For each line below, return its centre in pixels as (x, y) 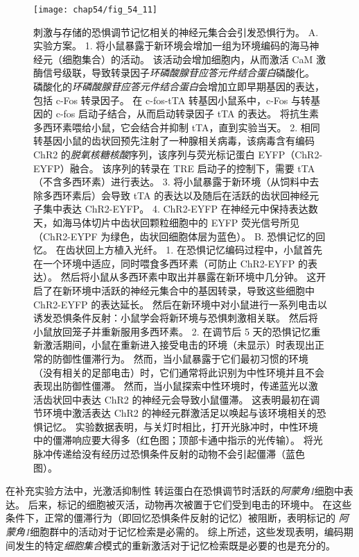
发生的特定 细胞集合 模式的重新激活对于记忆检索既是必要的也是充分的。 (175, 545)
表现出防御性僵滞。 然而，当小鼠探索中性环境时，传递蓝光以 (171, 386)
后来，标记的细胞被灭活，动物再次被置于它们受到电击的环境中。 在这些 (190, 504)
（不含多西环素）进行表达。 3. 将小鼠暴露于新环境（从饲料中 (172, 182)
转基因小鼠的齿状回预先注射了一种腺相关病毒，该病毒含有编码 (174, 141)
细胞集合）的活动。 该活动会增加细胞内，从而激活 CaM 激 (194, 59)
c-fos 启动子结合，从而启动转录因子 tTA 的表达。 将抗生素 (187, 114)
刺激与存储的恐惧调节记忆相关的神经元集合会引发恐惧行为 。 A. (176, 32)
